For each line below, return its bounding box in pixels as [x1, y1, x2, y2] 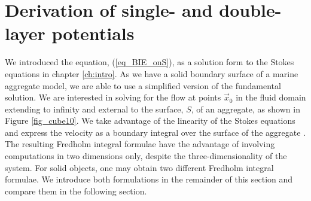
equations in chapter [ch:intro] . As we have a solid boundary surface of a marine [5, 67, 298, 80]
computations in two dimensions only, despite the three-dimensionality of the [5, 150, 287, 162]
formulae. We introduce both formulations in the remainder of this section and [5, 173, 293, 185]
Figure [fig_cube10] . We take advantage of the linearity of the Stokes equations [5, 114, 295, 127]
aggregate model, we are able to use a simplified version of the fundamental [5, 79, 281, 92]
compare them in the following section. [5, 184, 147, 197]
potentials [51, 21, 135, 45]
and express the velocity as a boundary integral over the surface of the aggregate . [5, 126, 306, 138]
